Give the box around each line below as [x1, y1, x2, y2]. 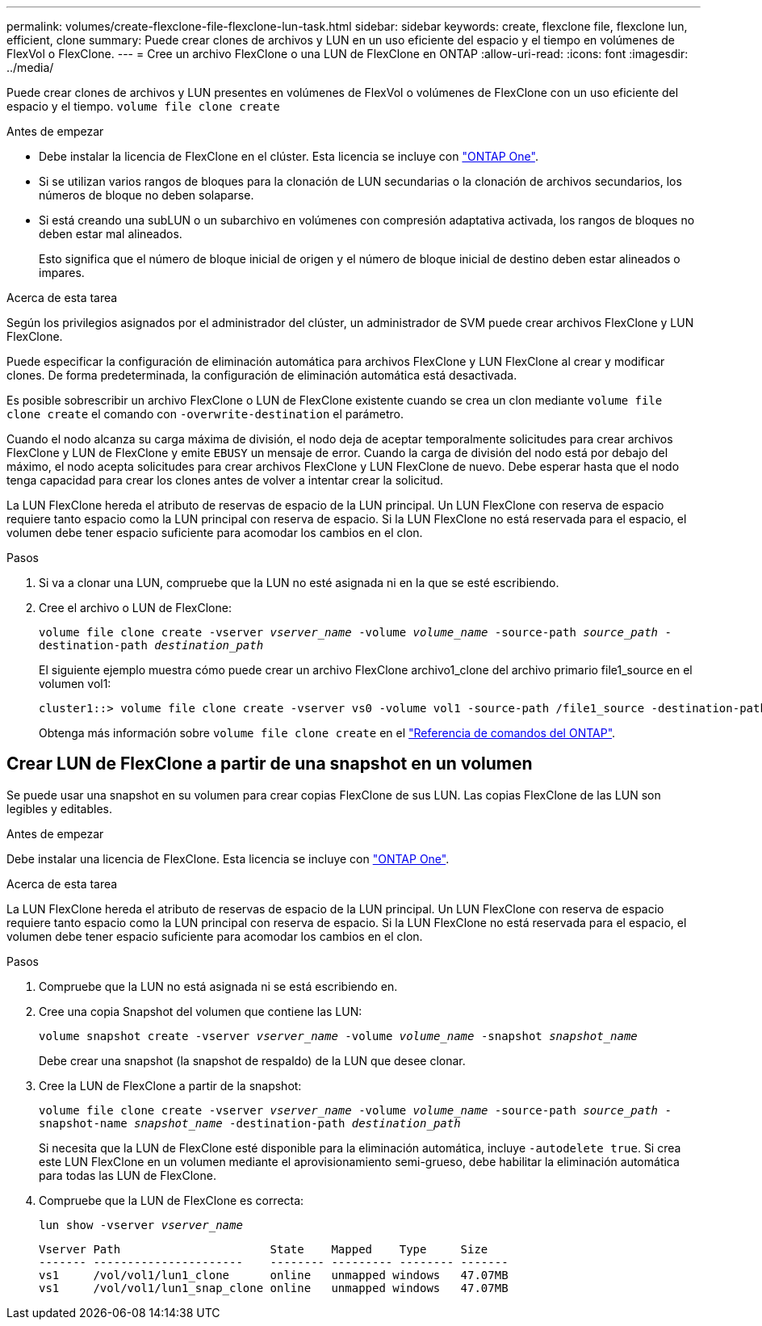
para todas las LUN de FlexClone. [39, 1168, 216, 1182]
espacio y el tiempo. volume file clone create [6, 99, 280, 113]
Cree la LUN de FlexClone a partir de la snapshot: [39, 1078, 302, 1093]
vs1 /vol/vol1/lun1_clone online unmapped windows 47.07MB [39, 1268, 509, 1282]
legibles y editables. [6, 801, 112, 816]
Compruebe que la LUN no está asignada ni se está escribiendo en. [39, 979, 398, 993]
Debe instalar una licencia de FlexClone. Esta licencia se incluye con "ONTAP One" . [6, 851, 450, 866]
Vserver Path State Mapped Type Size [39, 1242, 488, 1256]
